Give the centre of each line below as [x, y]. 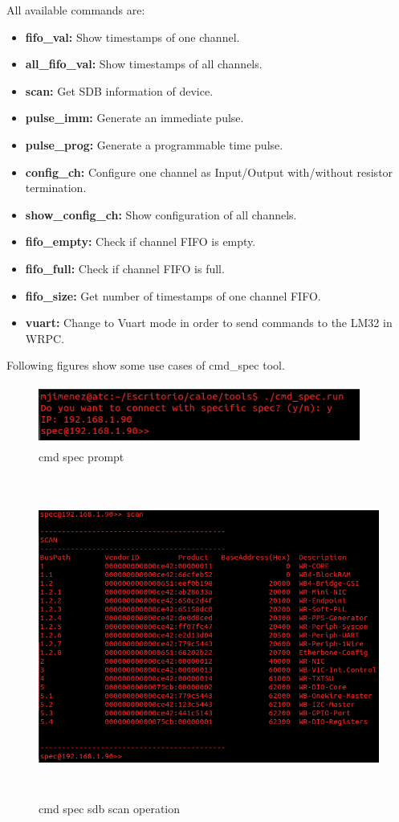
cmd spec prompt [81, 456]
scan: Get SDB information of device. [119, 90]
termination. [56, 188]
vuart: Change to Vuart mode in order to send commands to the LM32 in [209, 323]
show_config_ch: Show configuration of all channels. [161, 214]
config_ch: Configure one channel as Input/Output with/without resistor [209, 172]
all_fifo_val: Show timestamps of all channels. [144, 64]
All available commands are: [76, 10]
